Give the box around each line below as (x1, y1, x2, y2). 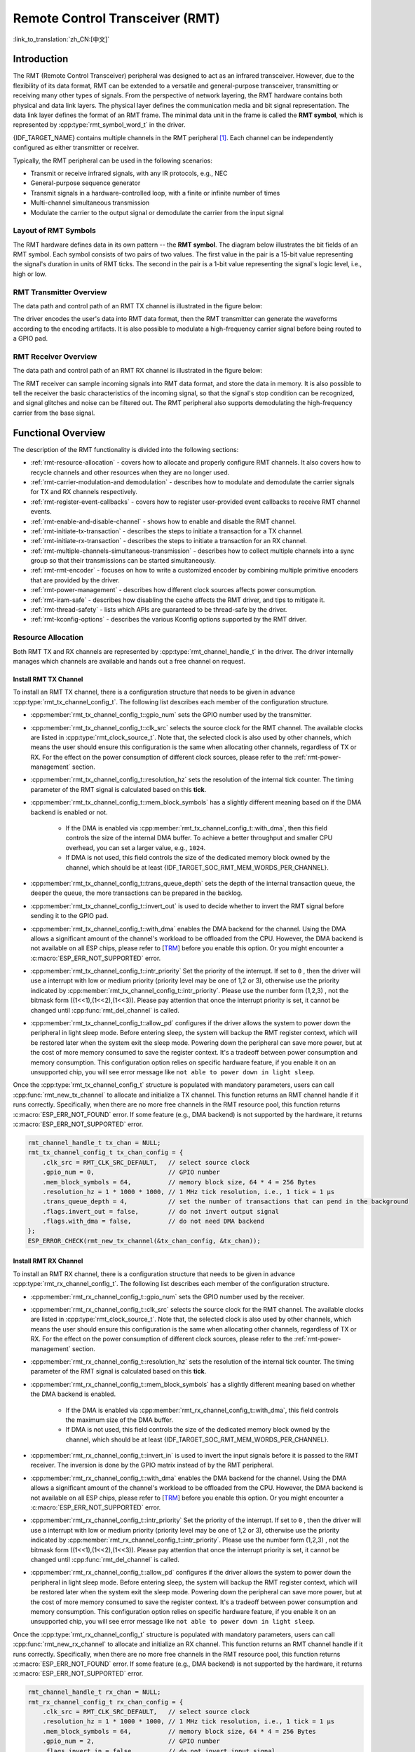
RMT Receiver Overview (13, 351, 97, 361)
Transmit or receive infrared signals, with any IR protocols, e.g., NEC (30, 169, 228, 177)
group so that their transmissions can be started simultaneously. (30, 556, 217, 565)
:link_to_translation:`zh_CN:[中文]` (13, 35, 110, 43)
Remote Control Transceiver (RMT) (13, 11, 220, 26)
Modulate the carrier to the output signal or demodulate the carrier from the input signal (30, 208, 284, 217)
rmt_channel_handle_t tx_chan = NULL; (27, 1139, 161, 1147)
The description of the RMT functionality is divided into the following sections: (13, 445, 239, 453)
